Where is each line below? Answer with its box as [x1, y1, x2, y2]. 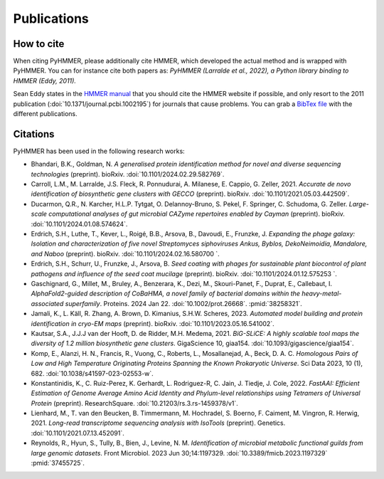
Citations [13, 128, 55, 140]
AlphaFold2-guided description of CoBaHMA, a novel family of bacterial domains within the [31, 289, 300, 298]
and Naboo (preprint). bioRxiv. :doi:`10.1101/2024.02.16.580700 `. [31, 249, 220, 258]
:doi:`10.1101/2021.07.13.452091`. [31, 428, 124, 437]
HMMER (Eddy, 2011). [13, 76, 76, 85]
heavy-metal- [301, 289, 342, 298]
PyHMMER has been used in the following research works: [13, 147, 185, 155]
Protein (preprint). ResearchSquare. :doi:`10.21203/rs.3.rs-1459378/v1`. [31, 399, 238, 407]
